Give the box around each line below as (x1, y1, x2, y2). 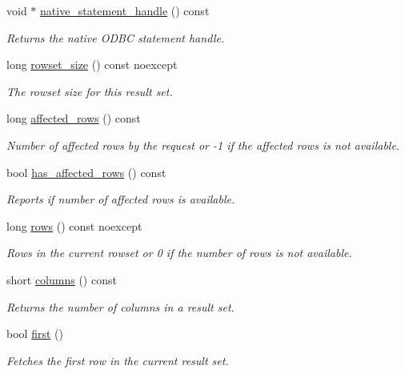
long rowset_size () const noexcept (6, 56, 178, 73)
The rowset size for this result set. (6, 82, 173, 99)
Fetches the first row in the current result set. (6, 352, 229, 368)
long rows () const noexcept (6, 217, 142, 234)
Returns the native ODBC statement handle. (6, 29, 225, 46)
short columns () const (6, 271, 117, 288)
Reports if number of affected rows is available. (6, 191, 235, 207)
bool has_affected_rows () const (6, 163, 166, 180)
